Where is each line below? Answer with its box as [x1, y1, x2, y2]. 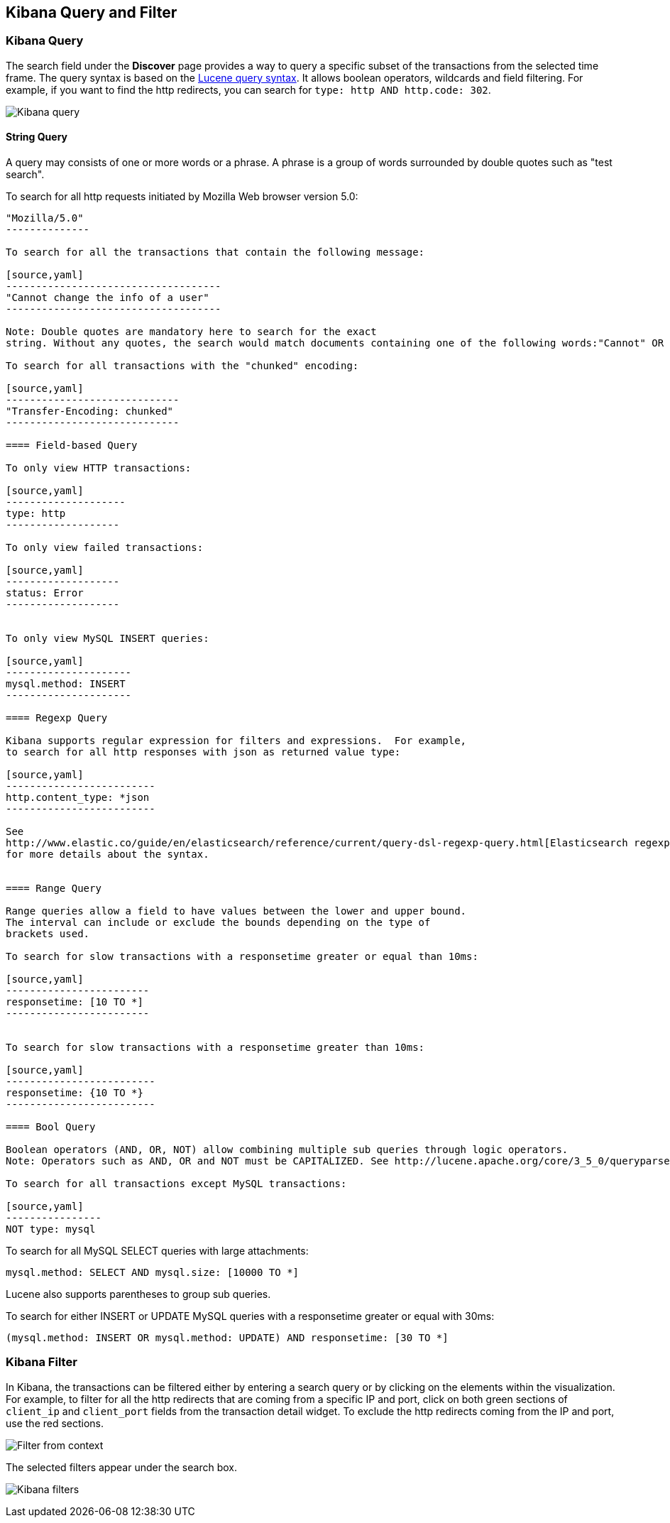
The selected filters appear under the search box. [6, 1461, 237, 1473]
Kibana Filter [6, 1355, 77, 1370]
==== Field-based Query [6, 440, 138, 452]
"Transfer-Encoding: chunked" [6, 405, 174, 417]
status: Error [6, 587, 84, 599]
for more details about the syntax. [6, 848, 209, 861]
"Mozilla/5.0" [6, 212, 84, 224]
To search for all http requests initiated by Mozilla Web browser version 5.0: [6, 190, 358, 203]
